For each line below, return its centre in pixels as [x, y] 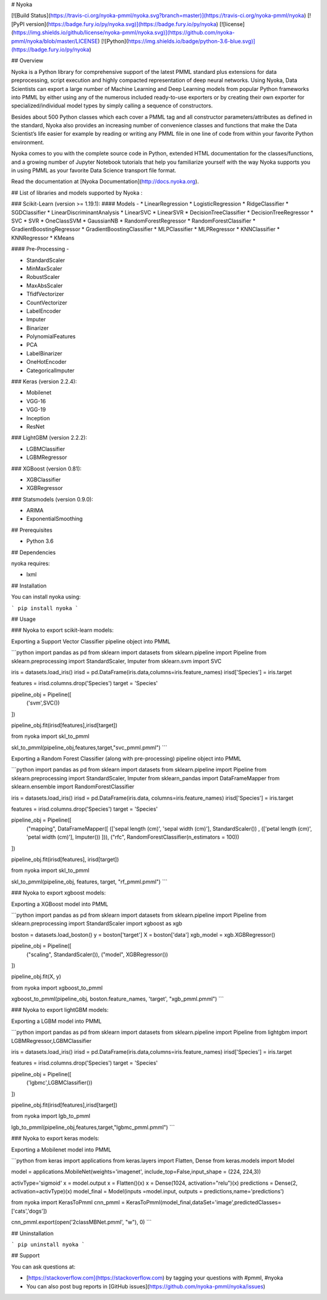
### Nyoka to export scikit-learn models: [62, 630]
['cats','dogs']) [29, 1211]
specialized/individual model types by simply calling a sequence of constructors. [112, 106]
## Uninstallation [32, 1233]
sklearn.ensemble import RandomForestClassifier [73, 787]
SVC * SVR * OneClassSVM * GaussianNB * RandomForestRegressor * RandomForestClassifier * [133, 221]
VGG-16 [36, 401]
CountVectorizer [47, 303]
